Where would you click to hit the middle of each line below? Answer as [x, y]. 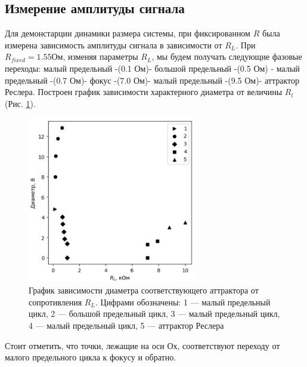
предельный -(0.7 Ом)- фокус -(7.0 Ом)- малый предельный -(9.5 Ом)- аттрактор [152, 80]
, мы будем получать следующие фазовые [227, 56]
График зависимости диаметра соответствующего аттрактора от [144, 290]
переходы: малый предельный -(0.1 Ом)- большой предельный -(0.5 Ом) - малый [152, 68]
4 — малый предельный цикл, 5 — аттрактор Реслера [126, 325]
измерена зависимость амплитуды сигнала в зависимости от [114, 45]
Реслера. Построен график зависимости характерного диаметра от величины [144, 92]
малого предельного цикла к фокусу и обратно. [91, 357]
